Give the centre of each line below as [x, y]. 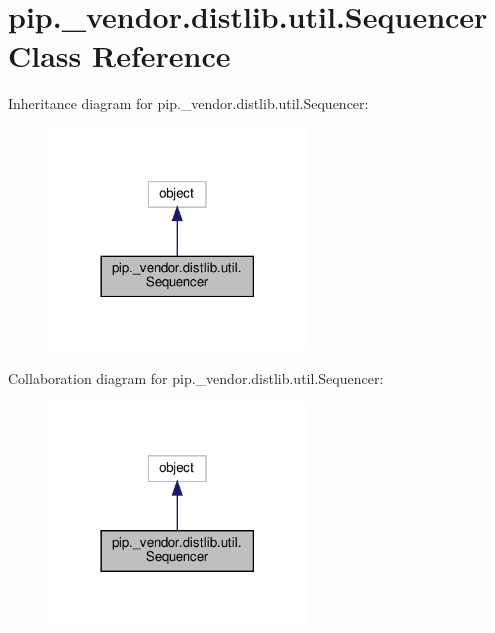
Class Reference [119, 55]
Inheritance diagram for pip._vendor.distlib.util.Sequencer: [188, 103]
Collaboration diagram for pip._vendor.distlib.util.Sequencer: [196, 377]
